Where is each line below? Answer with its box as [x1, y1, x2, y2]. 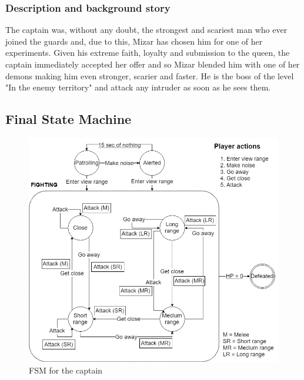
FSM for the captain [29, 364, 103, 376]
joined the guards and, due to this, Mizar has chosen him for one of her [5, 35, 263, 47]
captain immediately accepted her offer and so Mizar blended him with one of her [5, 58, 300, 70]
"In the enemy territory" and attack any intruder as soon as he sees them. [5, 81, 271, 93]
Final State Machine [5, 110, 132, 128]
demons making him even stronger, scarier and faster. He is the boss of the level [5, 69, 294, 82]
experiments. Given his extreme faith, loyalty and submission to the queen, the [5, 46, 290, 59]
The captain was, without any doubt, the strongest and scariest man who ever [5, 23, 288, 36]
